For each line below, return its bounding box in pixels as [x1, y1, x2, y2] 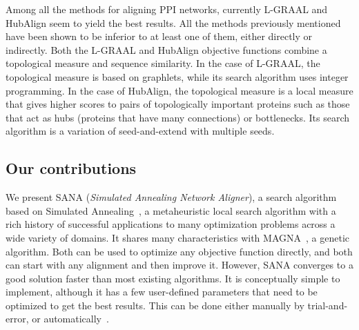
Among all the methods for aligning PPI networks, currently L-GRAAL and [6, 2, 328, 16]
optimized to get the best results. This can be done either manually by [6, 298, 304, 312]
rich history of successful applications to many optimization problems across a [6, 217, 336, 231]
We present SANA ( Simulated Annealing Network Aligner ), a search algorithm [6, 190, 337, 204]
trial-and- [307, 298, 348, 312]
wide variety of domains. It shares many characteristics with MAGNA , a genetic [6, 230, 349, 244]
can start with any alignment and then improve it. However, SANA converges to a [6, 258, 353, 272]
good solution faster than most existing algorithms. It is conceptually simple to [6, 271, 340, 285]
